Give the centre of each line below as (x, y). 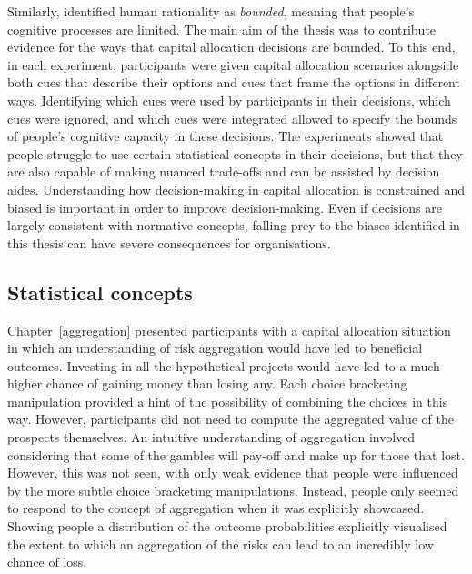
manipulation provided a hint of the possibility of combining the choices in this (228, 401)
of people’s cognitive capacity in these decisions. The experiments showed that (226, 136)
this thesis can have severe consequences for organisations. (169, 242)
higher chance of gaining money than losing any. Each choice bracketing (207, 383)
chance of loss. (47, 562)
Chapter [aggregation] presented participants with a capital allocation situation (229, 330)
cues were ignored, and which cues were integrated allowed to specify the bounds (232, 118)
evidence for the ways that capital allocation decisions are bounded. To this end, (231, 47)
